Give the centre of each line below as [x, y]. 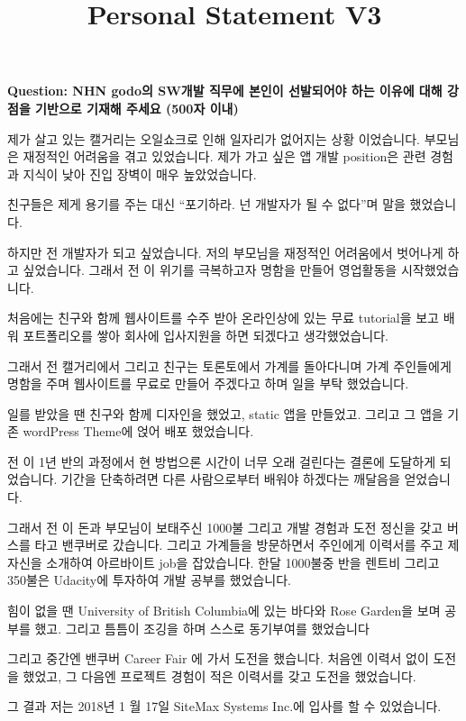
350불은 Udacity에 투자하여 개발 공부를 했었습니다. [149, 580]
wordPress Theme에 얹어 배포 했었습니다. [138, 431]
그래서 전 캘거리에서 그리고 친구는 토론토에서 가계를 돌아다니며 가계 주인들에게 [229, 365]
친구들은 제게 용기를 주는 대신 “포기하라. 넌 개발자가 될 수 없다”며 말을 [206, 204]
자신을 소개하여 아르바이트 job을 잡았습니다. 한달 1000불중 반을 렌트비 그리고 [224, 562]
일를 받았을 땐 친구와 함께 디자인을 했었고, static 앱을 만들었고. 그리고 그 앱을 [225, 413]
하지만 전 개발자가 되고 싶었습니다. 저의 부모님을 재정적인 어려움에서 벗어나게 [225, 252]
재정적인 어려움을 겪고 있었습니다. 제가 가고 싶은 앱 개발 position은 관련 [224, 156]
